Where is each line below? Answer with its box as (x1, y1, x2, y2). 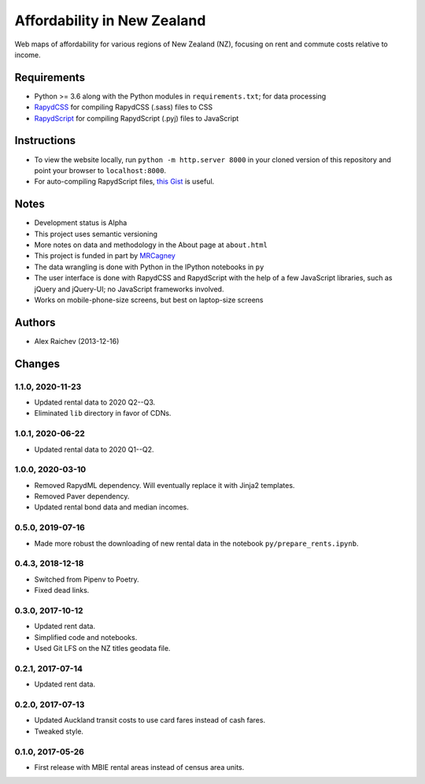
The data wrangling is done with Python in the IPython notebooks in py (34, 262, 264, 272)
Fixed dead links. (34, 586, 90, 595)
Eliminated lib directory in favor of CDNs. (34, 409, 172, 418)
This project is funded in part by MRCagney (34, 251, 176, 261)
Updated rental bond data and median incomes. (34, 502, 189, 512)
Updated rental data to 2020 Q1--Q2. (34, 445, 154, 454)
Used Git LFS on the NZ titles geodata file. (34, 644, 171, 653)
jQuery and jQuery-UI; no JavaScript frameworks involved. (34, 284, 224, 294)
